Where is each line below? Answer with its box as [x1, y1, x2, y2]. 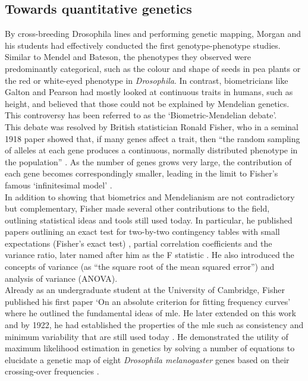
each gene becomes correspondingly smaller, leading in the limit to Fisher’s [5, 167, 278, 180]
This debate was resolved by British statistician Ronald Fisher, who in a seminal [5, 120, 299, 133]
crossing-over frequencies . [5, 365, 99, 377]
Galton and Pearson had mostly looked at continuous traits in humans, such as [5, 86, 293, 98]
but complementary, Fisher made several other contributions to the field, [5, 202, 270, 215]
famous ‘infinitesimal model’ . [5, 178, 112, 191]
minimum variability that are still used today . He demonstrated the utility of [5, 330, 288, 342]
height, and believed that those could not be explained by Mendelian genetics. [5, 97, 290, 109]
